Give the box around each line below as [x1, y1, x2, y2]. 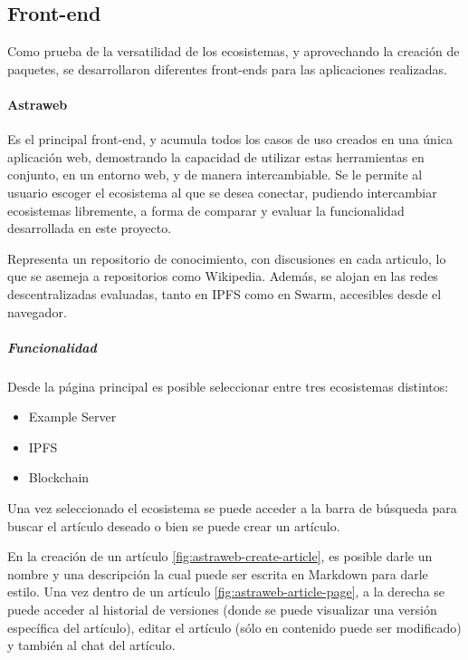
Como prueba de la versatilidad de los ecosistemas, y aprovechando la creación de [7, 42, 460, 61]
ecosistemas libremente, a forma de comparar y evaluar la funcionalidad [7, 200, 405, 219]
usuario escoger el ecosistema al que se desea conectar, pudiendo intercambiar [7, 182, 437, 201]
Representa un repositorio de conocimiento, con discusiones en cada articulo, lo [7, 248, 446, 267]
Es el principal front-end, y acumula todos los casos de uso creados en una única [7, 130, 453, 149]
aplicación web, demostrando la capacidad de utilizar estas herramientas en [7, 147, 425, 166]
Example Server [28, 407, 117, 426]
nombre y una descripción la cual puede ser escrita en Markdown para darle [7, 564, 428, 583]
